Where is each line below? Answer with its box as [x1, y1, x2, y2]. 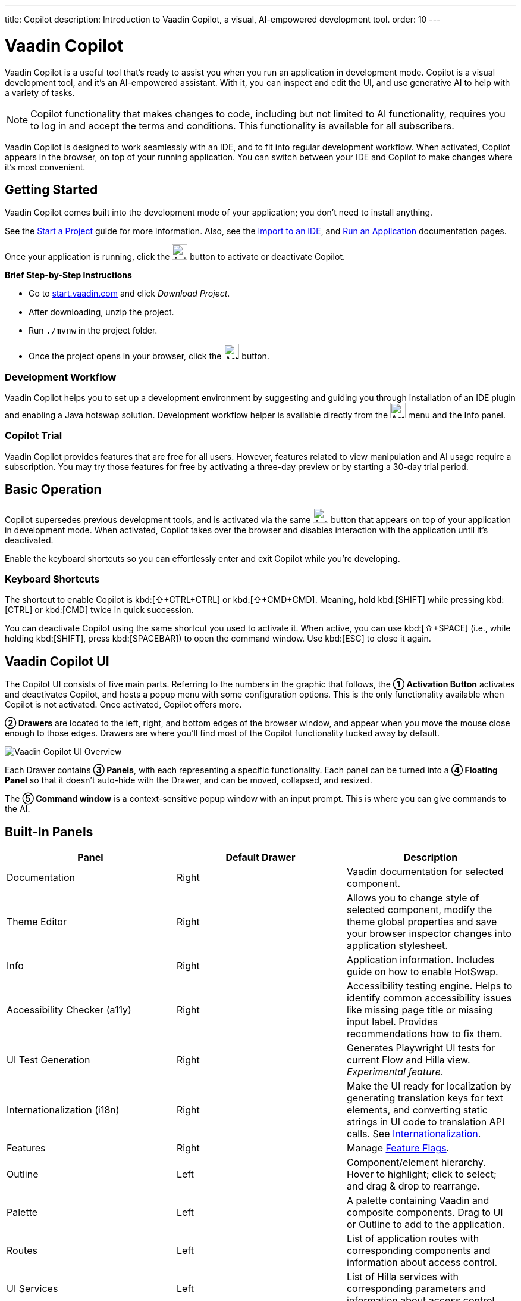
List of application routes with [346, 1232, 479, 1245]
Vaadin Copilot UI [5, 653, 109, 669]
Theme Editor [7, 916, 67, 928]
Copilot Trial [5, 429, 62, 442]
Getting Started [5, 182, 98, 197]
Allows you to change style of [346, 892, 479, 904]
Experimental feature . [346, 1066, 444, 1078]
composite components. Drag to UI [346, 1206, 503, 1219]
